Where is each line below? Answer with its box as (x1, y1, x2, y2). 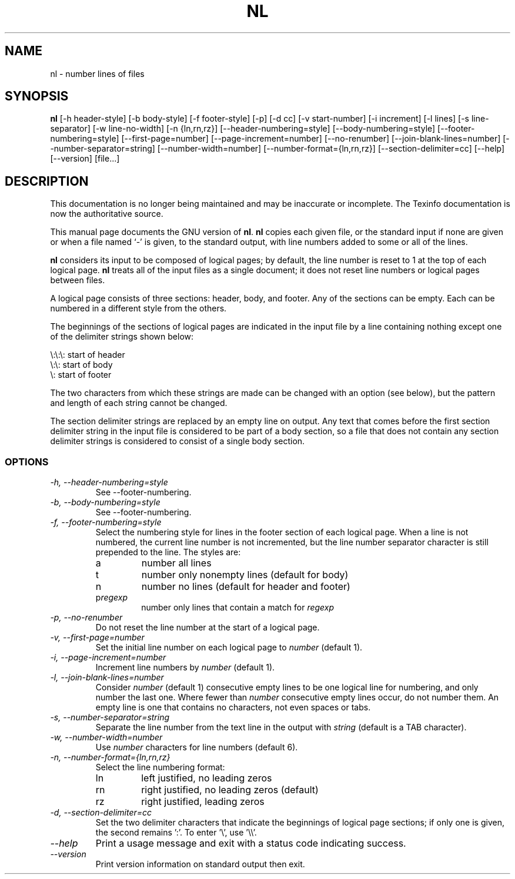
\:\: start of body (50, 360, 113, 370)
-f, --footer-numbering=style (50, 517, 162, 528)
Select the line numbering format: (95, 762, 225, 773)
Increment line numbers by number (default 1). (95, 662, 275, 673)
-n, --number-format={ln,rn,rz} (50, 752, 170, 763)
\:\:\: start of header (50, 350, 125, 360)
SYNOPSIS (5, 89, 69, 104)
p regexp (95, 592, 128, 603)
